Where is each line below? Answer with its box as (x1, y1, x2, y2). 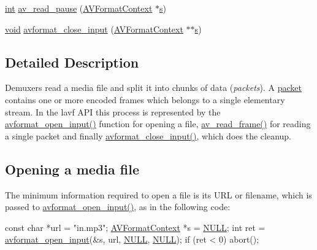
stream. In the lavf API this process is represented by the (5, 105, 221, 118)
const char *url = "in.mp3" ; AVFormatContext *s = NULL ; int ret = (5, 221, 265, 233)
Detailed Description (5, 52, 139, 71)
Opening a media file (5, 159, 140, 178)
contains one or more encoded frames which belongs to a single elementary (5, 93, 285, 106)
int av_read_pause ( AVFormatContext (5, 2, 153, 14)
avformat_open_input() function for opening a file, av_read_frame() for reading (5, 117, 311, 130)
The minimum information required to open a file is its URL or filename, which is (5, 188, 312, 201)
